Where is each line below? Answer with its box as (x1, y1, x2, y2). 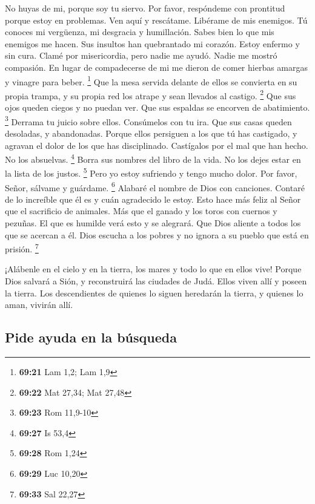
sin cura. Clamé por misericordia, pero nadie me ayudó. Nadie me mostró (5, 49, 277, 62)
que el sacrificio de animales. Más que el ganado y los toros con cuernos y (5, 205, 277, 217)
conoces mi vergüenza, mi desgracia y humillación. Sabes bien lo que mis (5, 25, 274, 38)
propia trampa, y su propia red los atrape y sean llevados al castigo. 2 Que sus (5, 87, 296, 102)
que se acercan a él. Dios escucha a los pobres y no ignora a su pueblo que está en (5, 228, 309, 241)
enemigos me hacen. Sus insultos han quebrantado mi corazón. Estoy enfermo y (5, 37, 300, 50)
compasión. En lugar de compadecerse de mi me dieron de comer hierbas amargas (5, 61, 308, 73)
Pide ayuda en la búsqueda (5, 328, 177, 347)
